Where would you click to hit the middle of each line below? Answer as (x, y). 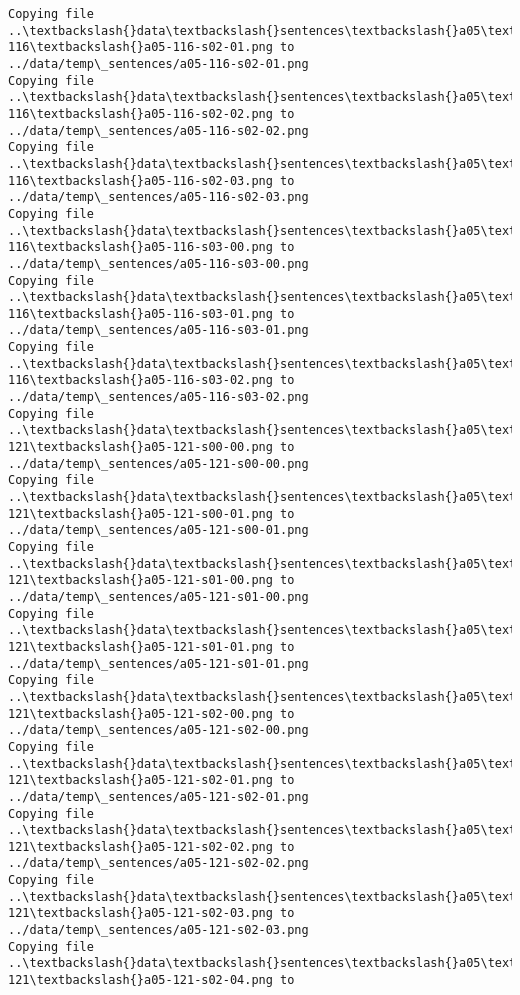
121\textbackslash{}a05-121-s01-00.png (140, 580)
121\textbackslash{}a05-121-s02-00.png (140, 713)
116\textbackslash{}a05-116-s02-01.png (140, 47)
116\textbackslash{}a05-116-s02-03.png (140, 180)
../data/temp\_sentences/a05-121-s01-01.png (158, 663)
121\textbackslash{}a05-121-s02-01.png (140, 780)
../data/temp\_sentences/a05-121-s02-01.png (158, 796)
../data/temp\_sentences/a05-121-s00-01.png (158, 530)
